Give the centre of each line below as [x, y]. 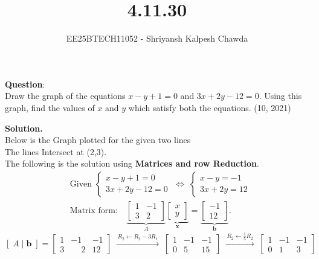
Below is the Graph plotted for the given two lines [98, 140]
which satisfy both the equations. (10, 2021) [210, 107]
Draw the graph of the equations [65, 96]
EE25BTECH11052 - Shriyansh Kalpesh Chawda [157, 38]
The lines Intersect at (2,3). [56, 151]
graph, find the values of [50, 107]
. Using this [280, 96]
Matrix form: [94, 210]
